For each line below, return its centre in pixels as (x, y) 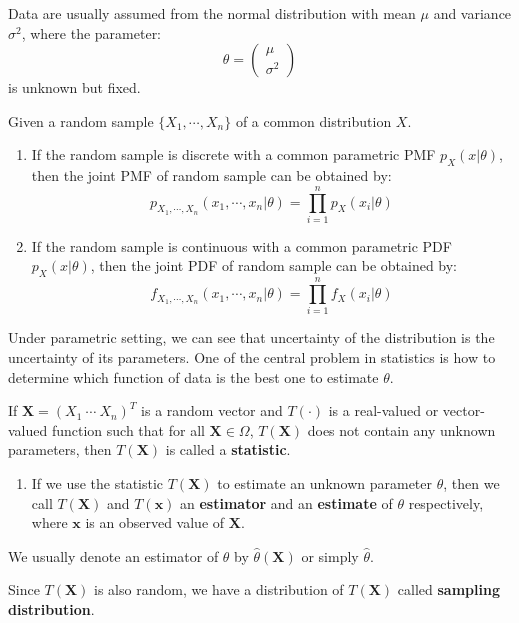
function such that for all (128, 429)
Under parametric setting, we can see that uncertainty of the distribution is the (251, 337)
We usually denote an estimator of (113, 555)
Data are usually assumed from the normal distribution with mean (212, 13)
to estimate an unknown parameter (325, 482)
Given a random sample (81, 120)
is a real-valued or (383, 410)
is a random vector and (212, 410)
